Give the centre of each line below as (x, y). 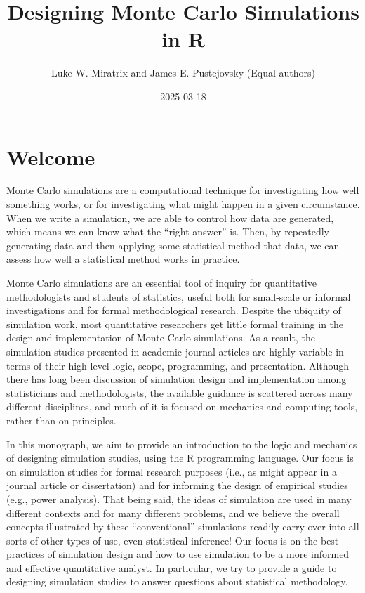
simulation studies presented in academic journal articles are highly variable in (175, 351)
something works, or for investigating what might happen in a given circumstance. (183, 204)
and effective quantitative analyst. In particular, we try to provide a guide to (172, 567)
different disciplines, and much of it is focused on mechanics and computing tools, (182, 406)
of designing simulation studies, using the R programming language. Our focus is (180, 458)
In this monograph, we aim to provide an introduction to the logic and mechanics (182, 444)
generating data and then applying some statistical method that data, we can (173, 245)
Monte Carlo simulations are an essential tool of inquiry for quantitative (161, 282)
